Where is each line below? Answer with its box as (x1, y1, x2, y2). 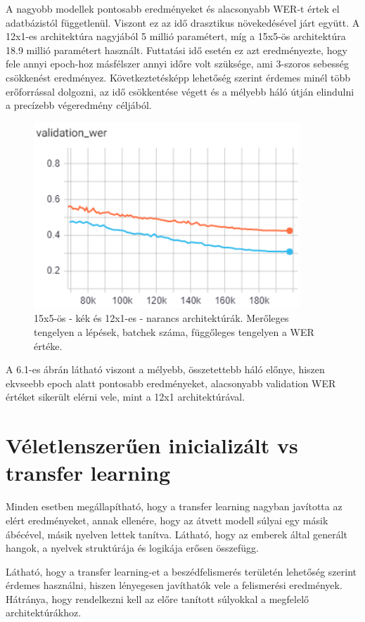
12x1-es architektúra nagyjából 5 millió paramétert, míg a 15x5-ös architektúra (6, 29, 346, 44)
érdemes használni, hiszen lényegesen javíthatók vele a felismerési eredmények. (6, 578, 342, 592)
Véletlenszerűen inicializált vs (6, 431, 298, 460)
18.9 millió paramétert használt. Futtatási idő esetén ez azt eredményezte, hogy (6, 42, 347, 57)
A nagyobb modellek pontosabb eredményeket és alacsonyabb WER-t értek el (6, 1, 340, 15)
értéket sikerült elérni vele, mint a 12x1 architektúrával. (6, 389, 245, 404)
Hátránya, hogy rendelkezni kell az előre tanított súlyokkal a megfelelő (6, 591, 309, 606)
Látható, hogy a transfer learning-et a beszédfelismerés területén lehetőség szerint (6, 564, 357, 578)
